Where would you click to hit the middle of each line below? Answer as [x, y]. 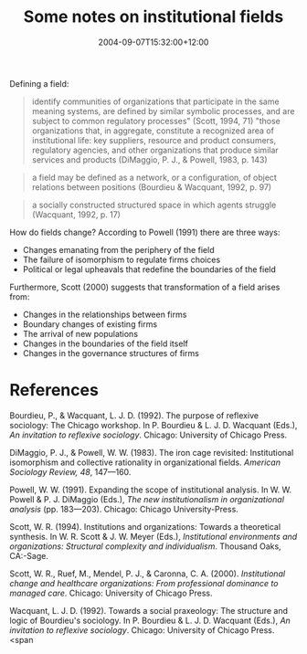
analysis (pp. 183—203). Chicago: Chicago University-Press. [124, 509]
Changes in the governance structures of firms [111, 353]
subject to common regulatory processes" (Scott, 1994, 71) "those [156, 121]
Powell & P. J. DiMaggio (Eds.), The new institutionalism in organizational [147, 499]
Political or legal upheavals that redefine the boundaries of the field [149, 269]
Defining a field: [39, 83]
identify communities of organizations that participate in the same [156, 101]
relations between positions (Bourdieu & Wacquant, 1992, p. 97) [152, 187]
